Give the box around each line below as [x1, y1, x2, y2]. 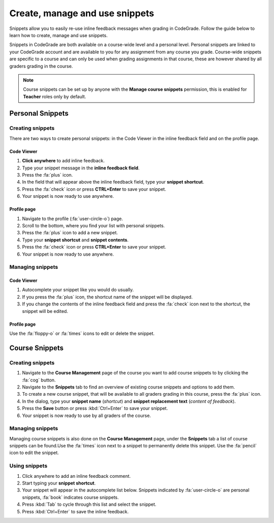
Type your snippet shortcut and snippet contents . [22, 236, 129, 243]
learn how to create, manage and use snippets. [9, 32, 108, 38]
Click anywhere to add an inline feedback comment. [22, 473, 131, 479]
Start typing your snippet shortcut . [22, 480, 96, 486]
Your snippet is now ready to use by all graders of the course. [22, 412, 151, 419]
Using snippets [9, 462, 48, 469]
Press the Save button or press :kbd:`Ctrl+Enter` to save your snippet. [22, 405, 168, 411]
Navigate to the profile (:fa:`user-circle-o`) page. [22, 216, 123, 222]
